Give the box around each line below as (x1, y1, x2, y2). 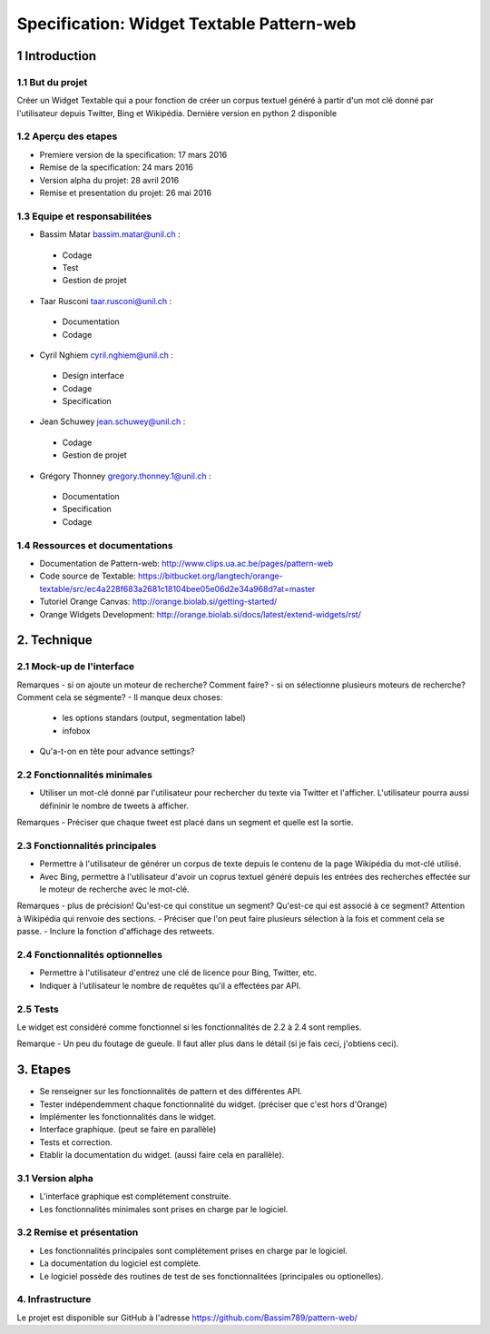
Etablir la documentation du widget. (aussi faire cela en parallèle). (39, 1150, 285, 1161)
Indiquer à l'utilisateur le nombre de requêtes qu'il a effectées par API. (39, 980, 301, 991)
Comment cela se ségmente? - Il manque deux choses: (16, 692, 223, 703)
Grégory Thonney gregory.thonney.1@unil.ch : (39, 470, 212, 481)
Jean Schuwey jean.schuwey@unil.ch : (39, 416, 186, 427)
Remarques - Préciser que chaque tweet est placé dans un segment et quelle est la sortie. (16, 817, 354, 828)
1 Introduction (16, 48, 97, 64)
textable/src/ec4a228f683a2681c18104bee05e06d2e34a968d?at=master (39, 583, 316, 594)
